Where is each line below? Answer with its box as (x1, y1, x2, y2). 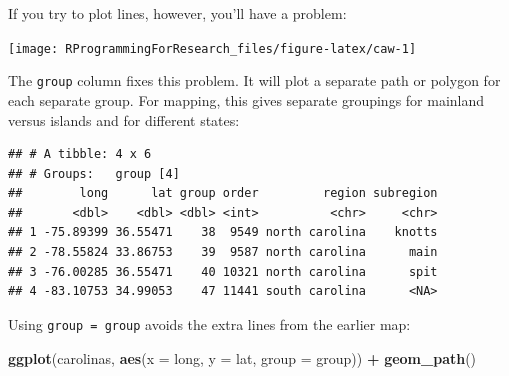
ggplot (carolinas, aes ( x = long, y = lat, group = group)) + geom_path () (8, 347, 477, 368)
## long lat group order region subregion (8, 186, 438, 201)
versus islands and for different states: (8, 109, 240, 130)
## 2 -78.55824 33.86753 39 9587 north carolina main (8, 245, 438, 260)
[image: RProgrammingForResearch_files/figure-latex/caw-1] (8, 41, 417, 56)
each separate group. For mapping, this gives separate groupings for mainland (8, 89, 485, 110)
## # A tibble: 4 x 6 (8, 147, 152, 162)
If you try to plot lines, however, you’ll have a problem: (8, 3, 347, 23)
